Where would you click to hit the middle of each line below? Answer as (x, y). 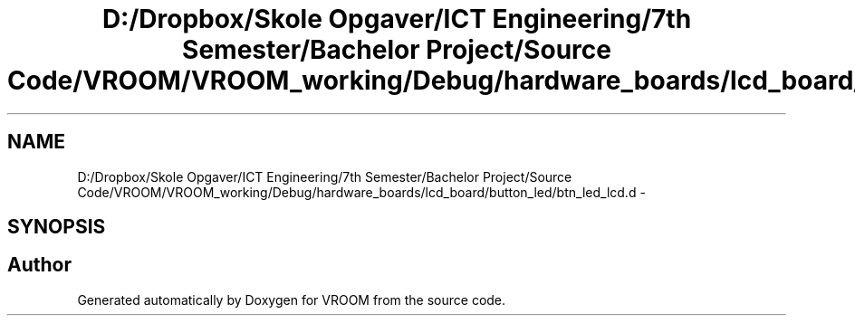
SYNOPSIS (57, 227)
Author (39, 265)
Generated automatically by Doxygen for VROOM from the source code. (292, 299)
